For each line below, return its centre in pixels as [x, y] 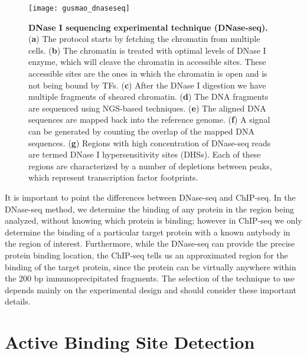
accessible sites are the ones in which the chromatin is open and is [148, 73]
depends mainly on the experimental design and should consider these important [151, 289]
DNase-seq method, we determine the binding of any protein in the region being [150, 209]
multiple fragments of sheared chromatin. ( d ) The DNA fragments [148, 96]
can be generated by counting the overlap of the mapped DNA [141, 131]
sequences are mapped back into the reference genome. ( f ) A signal [149, 119]
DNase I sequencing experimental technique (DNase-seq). [148, 27]
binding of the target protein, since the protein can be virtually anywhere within [151, 266]
